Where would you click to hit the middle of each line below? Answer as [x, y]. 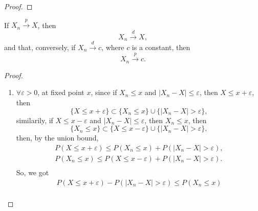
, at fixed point [61, 92]
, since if [104, 92]
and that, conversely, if [40, 47]
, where [113, 47]
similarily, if [35, 120]
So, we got [33, 172]
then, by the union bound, [57, 138]
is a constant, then [161, 47]
